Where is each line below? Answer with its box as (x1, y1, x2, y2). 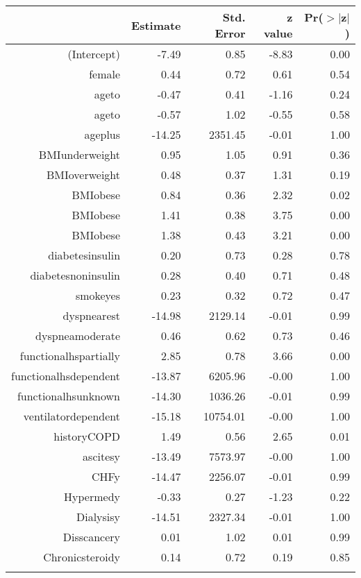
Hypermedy (64, 488, 121, 504)
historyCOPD (53, 428, 121, 444)
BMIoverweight (46, 167, 121, 182)
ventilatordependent (23, 408, 121, 424)
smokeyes (75, 287, 121, 303)
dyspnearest (62, 307, 121, 323)
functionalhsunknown (17, 388, 121, 404)
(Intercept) (67, 46, 121, 62)
